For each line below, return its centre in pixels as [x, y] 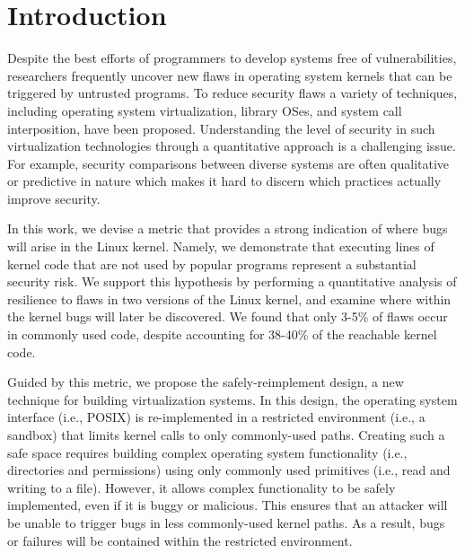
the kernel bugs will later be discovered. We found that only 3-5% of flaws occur [228, 316]
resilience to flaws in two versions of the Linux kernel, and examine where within [229, 298]
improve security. [54, 198]
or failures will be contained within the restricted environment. [180, 540]
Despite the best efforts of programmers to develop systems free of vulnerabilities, [232, 58]
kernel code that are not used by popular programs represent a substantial [212, 263]
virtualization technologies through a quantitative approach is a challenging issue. [232, 146]
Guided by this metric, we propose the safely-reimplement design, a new [206, 382]
